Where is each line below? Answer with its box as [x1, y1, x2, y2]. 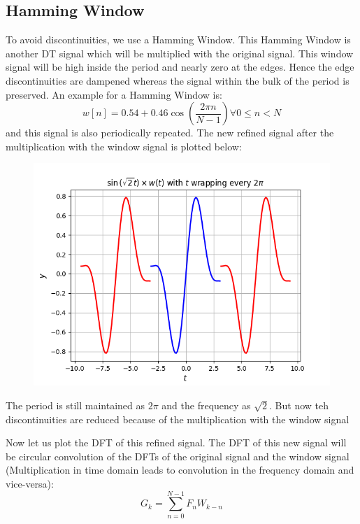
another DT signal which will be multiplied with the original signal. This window [6, 45, 354, 60]
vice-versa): [6, 476, 54, 490]
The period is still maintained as [6, 397, 145, 412]
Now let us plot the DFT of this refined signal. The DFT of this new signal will [6, 435, 347, 450]
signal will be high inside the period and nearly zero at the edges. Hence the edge [6, 59, 354, 74]
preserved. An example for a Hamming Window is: [6, 87, 222, 101]
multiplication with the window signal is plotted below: [6, 139, 242, 153]
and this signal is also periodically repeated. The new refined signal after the [6, 125, 334, 140]
